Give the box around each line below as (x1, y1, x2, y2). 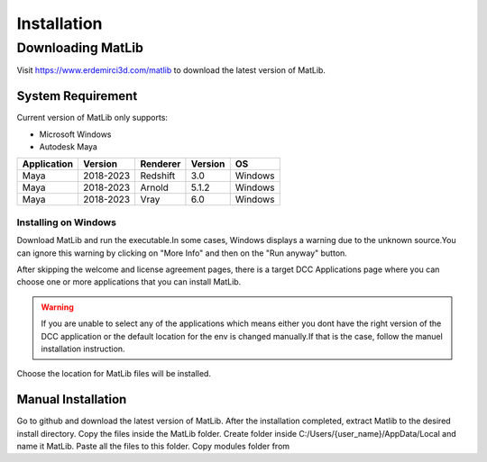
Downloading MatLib (16, 40, 144, 56)
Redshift (140, 169, 176, 182)
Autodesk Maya (39, 141, 98, 152)
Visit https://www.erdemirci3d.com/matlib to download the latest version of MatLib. (16, 65, 326, 76)
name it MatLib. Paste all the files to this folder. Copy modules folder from (16, 441, 290, 452)
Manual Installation (16, 392, 127, 407)
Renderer (140, 158, 181, 170)
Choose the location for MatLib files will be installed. (16, 368, 212, 379)
